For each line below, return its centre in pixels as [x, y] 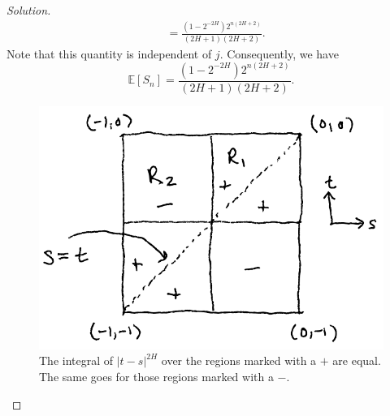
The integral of [76, 360]
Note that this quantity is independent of [109, 53]
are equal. [357, 360]
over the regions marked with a [239, 360]
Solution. [29, 10]
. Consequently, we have [279, 53]
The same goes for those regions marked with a [156, 377]
